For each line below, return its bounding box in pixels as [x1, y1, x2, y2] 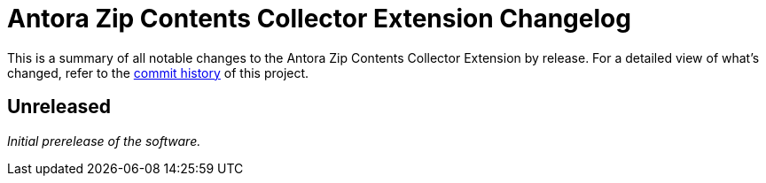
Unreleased [7, 95, 112, 118]
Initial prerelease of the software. [7, 133, 201, 149]
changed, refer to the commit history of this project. [7, 65, 309, 80]
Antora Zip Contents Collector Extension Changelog [7, 4, 631, 34]
